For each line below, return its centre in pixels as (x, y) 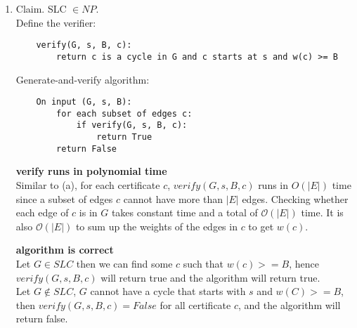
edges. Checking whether (295, 198)
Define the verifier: (56, 22)
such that (203, 263)
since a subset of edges (64, 198)
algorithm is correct (65, 250)
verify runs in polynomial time (91, 171)
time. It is (322, 212)
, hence (304, 263)
